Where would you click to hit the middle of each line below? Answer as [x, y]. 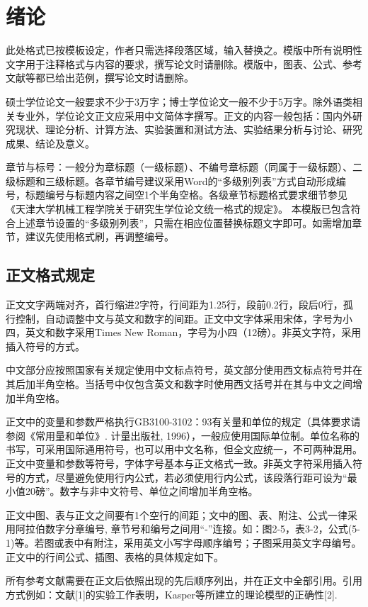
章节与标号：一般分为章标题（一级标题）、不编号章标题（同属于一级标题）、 [179, 167]
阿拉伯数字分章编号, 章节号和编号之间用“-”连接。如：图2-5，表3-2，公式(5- [188, 529]
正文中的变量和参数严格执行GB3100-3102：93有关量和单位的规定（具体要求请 [183, 422]
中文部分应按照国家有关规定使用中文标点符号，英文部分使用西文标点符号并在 [184, 370]
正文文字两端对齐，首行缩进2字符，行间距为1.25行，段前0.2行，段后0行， [174, 305]
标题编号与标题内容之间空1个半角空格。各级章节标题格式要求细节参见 [186, 195]
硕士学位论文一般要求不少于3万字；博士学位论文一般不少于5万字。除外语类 [179, 101]
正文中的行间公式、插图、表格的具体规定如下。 [115, 556]
